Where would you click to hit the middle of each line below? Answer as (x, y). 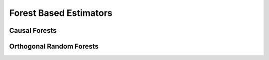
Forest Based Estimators (61, 13)
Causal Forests (33, 30)
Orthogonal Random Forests (54, 46)
